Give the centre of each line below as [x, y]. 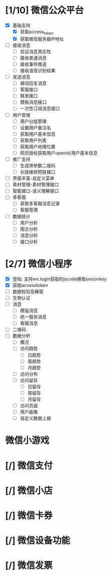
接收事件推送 [33, 64]
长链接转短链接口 [38, 172]
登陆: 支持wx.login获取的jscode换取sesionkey [60, 279]
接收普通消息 [33, 58]
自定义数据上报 [35, 418]
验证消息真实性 [35, 52]
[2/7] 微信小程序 [39, 264]
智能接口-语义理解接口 [36, 191]
